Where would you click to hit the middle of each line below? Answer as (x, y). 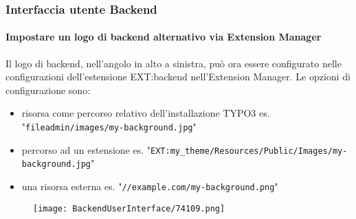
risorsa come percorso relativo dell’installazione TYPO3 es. (146, 113)
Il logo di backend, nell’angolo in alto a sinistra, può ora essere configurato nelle (174, 63)
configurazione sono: (48, 90)
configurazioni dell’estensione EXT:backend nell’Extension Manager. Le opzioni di (178, 77)
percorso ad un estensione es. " (86, 149)
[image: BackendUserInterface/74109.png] (129, 208)
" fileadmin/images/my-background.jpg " (109, 127)
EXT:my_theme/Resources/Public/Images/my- (249, 151)
